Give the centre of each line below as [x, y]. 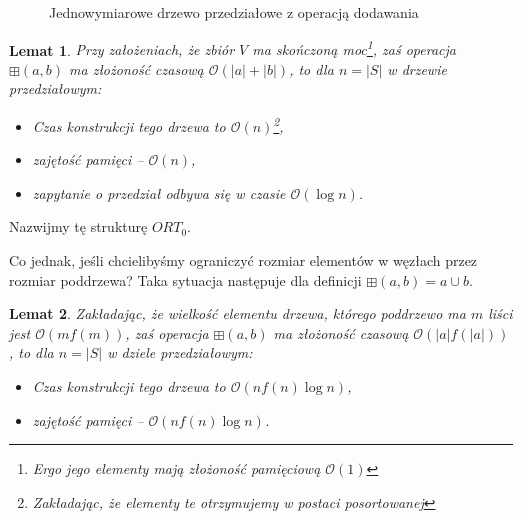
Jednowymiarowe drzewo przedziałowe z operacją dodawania [234, 12]
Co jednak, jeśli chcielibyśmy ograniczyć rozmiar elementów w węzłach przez [243, 260]
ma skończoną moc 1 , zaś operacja [354, 48]
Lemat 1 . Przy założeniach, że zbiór [122, 49]
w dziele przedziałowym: [180, 352]
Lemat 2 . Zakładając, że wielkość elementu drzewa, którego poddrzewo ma [237, 313]
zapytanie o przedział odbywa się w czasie [159, 192]
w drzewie [417, 68]
